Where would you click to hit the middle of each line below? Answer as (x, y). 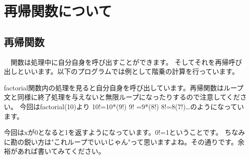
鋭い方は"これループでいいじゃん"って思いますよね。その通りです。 (131, 141)
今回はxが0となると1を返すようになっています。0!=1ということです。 (113, 132)
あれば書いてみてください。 (61, 151)
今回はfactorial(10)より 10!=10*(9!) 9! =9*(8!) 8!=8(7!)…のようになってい (132, 106)
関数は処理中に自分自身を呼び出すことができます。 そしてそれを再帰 (119, 62)
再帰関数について (58, 11)
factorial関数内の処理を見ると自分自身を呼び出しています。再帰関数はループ (124, 87)
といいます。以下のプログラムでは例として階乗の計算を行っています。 (128, 71)
